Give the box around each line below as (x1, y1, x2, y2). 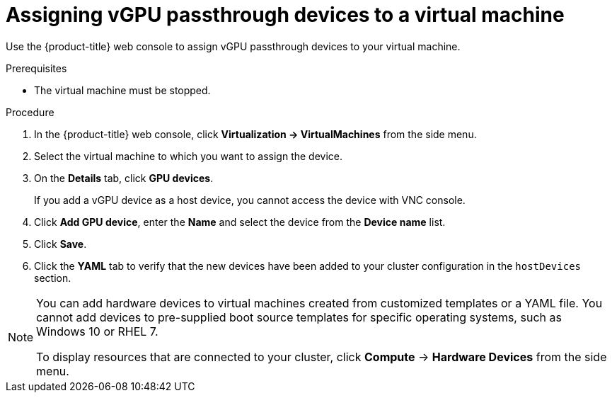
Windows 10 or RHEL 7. (36, 324, 158, 339)
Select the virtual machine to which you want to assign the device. (34, 149, 343, 162)
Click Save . (34, 237, 87, 250)
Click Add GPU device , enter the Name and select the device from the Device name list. (34, 215, 446, 228)
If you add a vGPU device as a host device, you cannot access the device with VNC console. (34, 193, 466, 206)
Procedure (6, 106, 54, 118)
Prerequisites (6, 62, 67, 74)
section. (34, 271, 71, 284)
